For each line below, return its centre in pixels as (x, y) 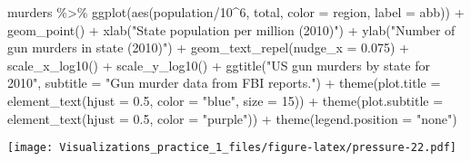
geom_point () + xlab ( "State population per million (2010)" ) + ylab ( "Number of (231, 29)
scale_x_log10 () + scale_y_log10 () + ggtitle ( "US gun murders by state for (219, 65)
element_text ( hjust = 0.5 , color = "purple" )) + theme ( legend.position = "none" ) (232, 118)
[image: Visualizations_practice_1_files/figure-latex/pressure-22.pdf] (232, 148)
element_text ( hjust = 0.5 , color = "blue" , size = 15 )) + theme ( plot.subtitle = (225, 100)
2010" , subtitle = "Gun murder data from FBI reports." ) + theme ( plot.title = (224, 83)
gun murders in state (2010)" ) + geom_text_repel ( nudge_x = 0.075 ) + (208, 47)
